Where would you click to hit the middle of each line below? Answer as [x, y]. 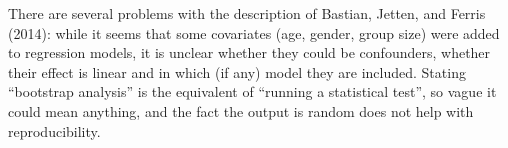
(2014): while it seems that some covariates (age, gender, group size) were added [254, 32]
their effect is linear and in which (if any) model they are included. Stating [237, 71]
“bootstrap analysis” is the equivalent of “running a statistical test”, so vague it [252, 91]
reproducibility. [54, 130]
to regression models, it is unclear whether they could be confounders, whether [249, 52]
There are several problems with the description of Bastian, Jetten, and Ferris [247, 13]
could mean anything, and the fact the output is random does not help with [241, 110]
